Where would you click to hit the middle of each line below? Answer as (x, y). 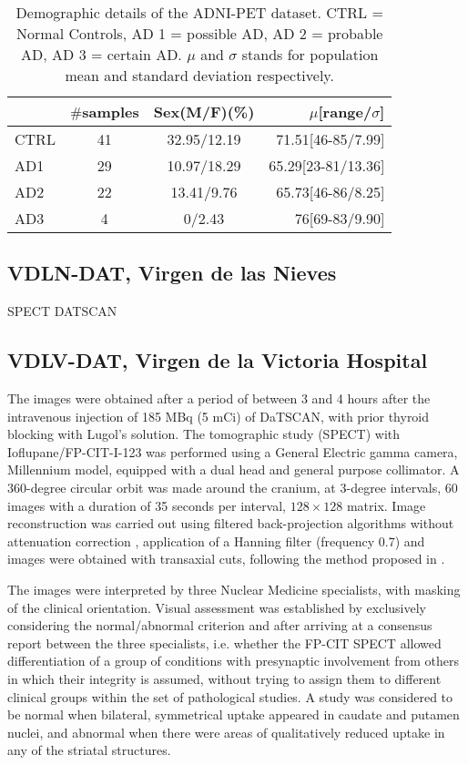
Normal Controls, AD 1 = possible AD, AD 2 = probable (200, 33)
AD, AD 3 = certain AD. (102, 54)
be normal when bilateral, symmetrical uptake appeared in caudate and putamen (234, 714)
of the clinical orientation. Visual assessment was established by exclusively (217, 607)
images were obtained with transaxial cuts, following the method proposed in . (226, 559)
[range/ (345, 112)
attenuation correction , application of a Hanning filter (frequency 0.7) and (216, 541)
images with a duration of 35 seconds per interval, (147, 505)
